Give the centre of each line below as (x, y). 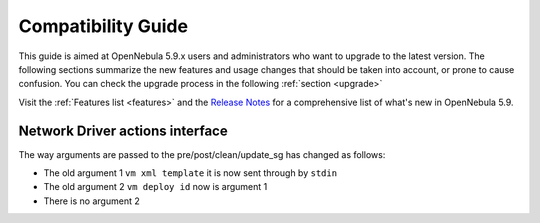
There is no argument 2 (91, 201)
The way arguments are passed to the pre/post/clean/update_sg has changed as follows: (202, 154)
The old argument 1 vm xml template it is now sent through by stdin (190, 173)
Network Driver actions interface (123, 130)
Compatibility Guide (103, 26)
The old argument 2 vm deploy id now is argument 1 (155, 187)
